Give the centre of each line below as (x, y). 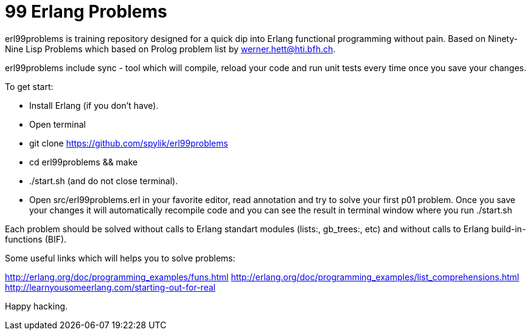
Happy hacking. (36, 306)
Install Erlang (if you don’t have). (94, 105)
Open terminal (57, 124)
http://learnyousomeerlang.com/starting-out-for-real (110, 287)
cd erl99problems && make (84, 162)
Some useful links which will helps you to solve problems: (120, 258)
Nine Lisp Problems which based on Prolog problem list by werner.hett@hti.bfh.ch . (170, 49)
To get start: (29, 86)
